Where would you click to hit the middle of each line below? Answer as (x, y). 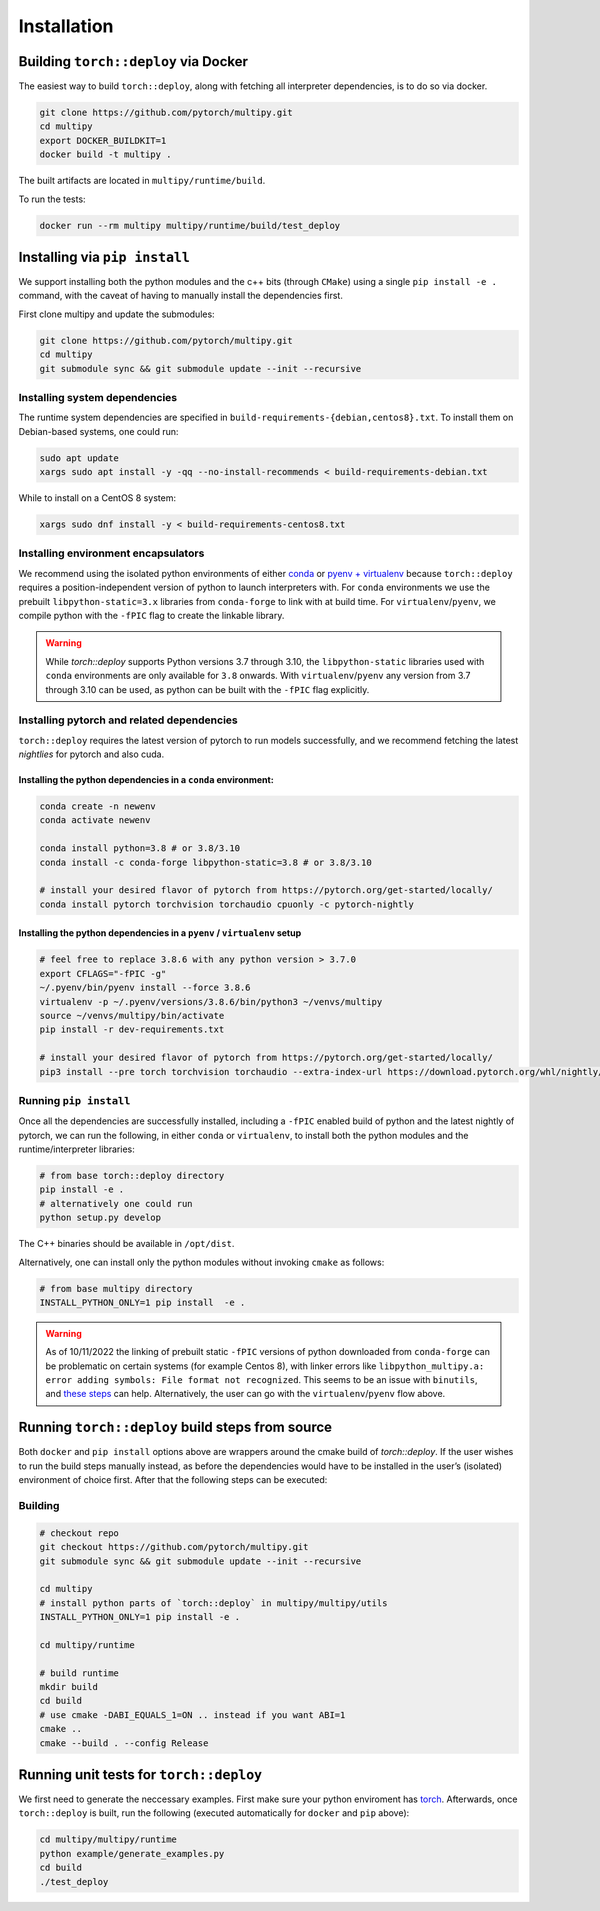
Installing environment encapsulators (111, 553)
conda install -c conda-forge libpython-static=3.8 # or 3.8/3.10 (205, 862)
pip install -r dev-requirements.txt (132, 1029)
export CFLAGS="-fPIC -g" (103, 973)
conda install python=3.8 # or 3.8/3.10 (139, 848)
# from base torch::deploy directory (132, 1176)
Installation (66, 26)
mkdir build (69, 1687)
